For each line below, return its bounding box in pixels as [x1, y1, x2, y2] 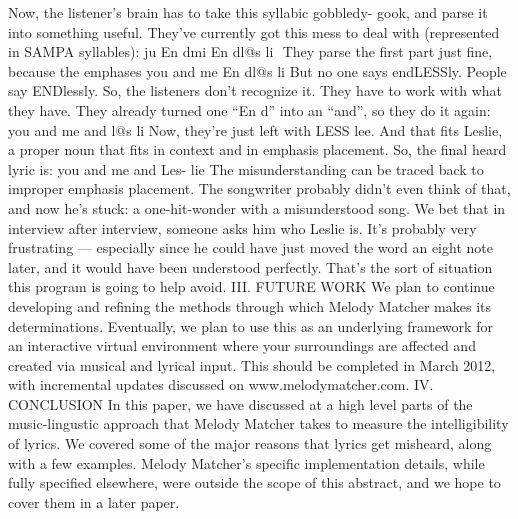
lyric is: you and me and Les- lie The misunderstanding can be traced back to [8, 158, 484, 179]
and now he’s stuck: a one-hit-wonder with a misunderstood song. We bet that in [8, 197, 506, 218]
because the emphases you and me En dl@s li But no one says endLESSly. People [8, 60, 507, 81]
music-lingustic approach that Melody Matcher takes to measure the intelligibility [8, 413, 509, 434]
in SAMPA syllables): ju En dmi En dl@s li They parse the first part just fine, [8, 41, 493, 62]
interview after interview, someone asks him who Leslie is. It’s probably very [8, 217, 477, 238]
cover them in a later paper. [8, 491, 180, 512]
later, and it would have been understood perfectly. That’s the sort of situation [8, 256, 493, 277]
